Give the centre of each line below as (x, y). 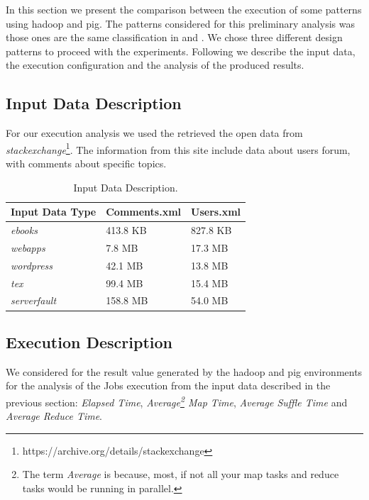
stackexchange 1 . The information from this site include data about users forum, (178, 148)
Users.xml (216, 212)
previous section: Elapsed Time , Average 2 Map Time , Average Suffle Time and (177, 401)
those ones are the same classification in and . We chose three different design (174, 37)
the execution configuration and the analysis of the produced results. (155, 65)
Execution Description (89, 341)
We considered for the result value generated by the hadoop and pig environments (184, 371)
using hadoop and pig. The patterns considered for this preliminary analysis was (180, 23)
